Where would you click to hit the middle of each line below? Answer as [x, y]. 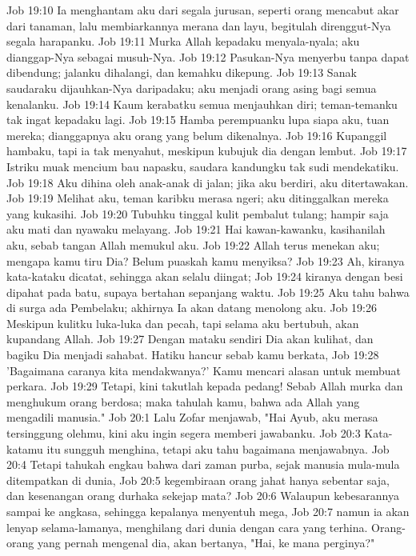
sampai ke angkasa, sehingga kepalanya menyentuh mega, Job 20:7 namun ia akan [208, 511]
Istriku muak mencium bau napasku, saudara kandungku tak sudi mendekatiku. [203, 166]
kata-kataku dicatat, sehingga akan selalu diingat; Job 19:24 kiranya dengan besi [205, 276]
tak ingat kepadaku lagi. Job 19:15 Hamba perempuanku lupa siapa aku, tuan [198, 120]
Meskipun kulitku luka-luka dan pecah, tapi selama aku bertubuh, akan [183, 323]
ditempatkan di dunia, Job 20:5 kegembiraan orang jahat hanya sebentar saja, [198, 480]
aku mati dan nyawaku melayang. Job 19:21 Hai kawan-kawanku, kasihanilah [196, 229]
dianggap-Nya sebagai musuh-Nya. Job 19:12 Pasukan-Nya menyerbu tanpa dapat [208, 56]
